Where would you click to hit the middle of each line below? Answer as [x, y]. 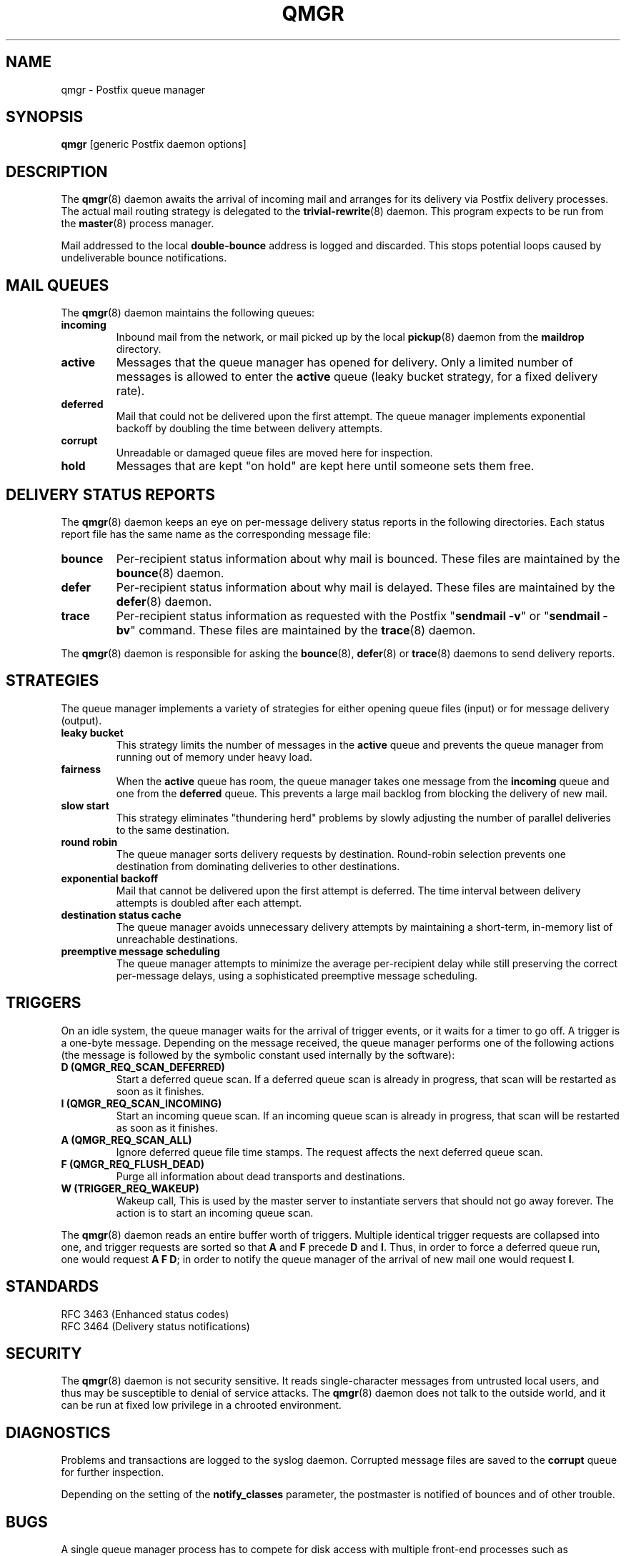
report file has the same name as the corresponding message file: [216, 534]
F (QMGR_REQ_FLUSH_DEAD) [133, 1164]
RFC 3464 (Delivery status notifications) [155, 1326]
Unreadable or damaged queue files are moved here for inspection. [274, 453]
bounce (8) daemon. [170, 573]
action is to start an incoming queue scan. [215, 1212]
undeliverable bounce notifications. [144, 258]
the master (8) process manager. [138, 224]
